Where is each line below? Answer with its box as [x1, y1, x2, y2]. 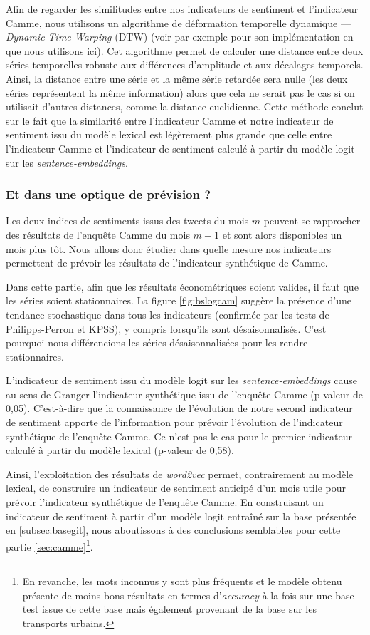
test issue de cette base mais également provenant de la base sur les [22, 602, 317, 616]
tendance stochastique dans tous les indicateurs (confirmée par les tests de [6, 306, 329, 321]
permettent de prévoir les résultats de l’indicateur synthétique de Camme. [6, 255, 328, 270]
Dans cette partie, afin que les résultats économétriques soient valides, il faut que [6, 279, 359, 294]
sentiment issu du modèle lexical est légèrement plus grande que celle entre [6, 127, 332, 142]
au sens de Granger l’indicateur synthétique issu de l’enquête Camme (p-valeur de [6, 386, 363, 401]
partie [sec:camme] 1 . [6, 537, 93, 554]
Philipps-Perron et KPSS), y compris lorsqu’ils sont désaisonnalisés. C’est [6, 321, 327, 336]
